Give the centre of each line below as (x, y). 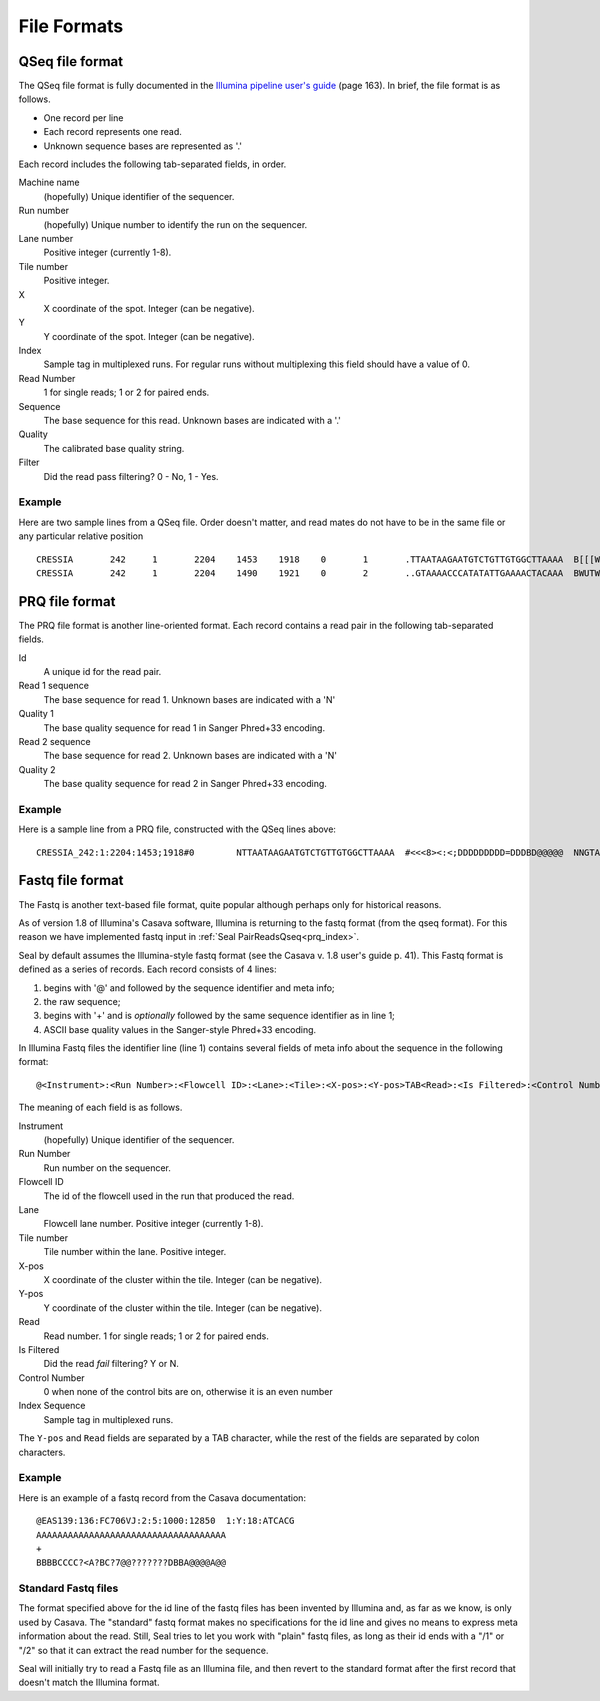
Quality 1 (36, 714)
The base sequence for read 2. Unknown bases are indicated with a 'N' (190, 756)
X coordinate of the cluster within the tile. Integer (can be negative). (183, 1279)
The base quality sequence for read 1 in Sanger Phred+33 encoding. (184, 727)
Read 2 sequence (54, 741)
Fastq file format (71, 880)
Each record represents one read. (112, 132)
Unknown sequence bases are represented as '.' (143, 146)
